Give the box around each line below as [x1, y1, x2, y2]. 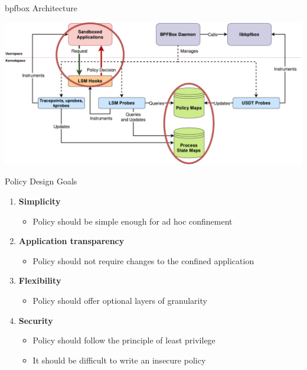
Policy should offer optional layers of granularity [32, 294, 207, 306]
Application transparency [18, 235, 125, 247]
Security [18, 314, 53, 326]
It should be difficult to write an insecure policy [32, 353, 206, 366]
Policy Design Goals [5, 175, 77, 187]
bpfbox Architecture [5, 2, 77, 14]
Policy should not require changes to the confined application [32, 254, 254, 267]
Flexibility [18, 274, 61, 287]
